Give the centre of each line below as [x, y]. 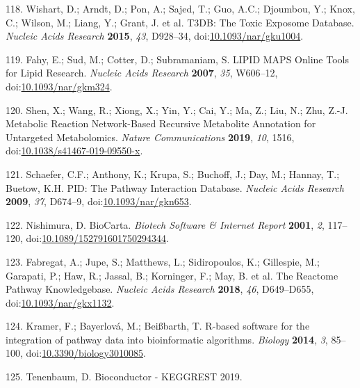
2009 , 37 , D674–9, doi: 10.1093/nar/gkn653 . [99, 201]
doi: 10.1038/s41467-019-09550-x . [74, 151]
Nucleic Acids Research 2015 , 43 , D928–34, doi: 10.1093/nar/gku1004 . [155, 36]
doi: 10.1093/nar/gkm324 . [59, 86]
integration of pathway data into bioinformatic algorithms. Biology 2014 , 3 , [167, 339]
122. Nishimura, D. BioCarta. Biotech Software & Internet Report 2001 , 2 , [165, 224]
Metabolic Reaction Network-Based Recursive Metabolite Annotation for [161, 123]
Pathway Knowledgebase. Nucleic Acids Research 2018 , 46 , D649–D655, [160, 289]
